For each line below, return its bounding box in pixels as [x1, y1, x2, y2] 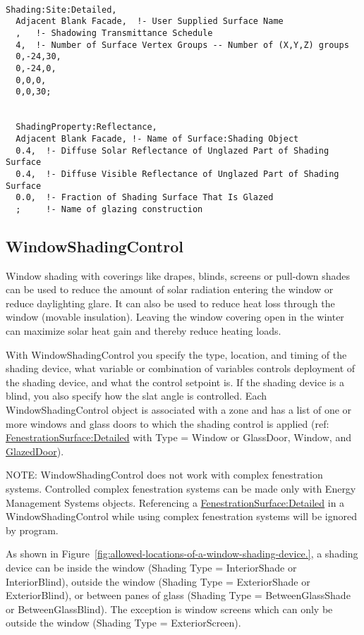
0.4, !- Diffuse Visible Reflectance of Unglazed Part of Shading [16, 168, 339, 179]
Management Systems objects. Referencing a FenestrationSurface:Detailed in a [6, 495, 345, 510]
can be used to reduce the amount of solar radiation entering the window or [6, 282, 334, 297]
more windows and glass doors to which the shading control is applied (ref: [6, 416, 329, 431]
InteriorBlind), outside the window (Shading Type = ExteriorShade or [6, 574, 310, 588]
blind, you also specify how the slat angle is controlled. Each [6, 388, 267, 403]
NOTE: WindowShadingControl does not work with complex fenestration [6, 467, 323, 482]
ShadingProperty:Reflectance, [16, 122, 157, 132]
